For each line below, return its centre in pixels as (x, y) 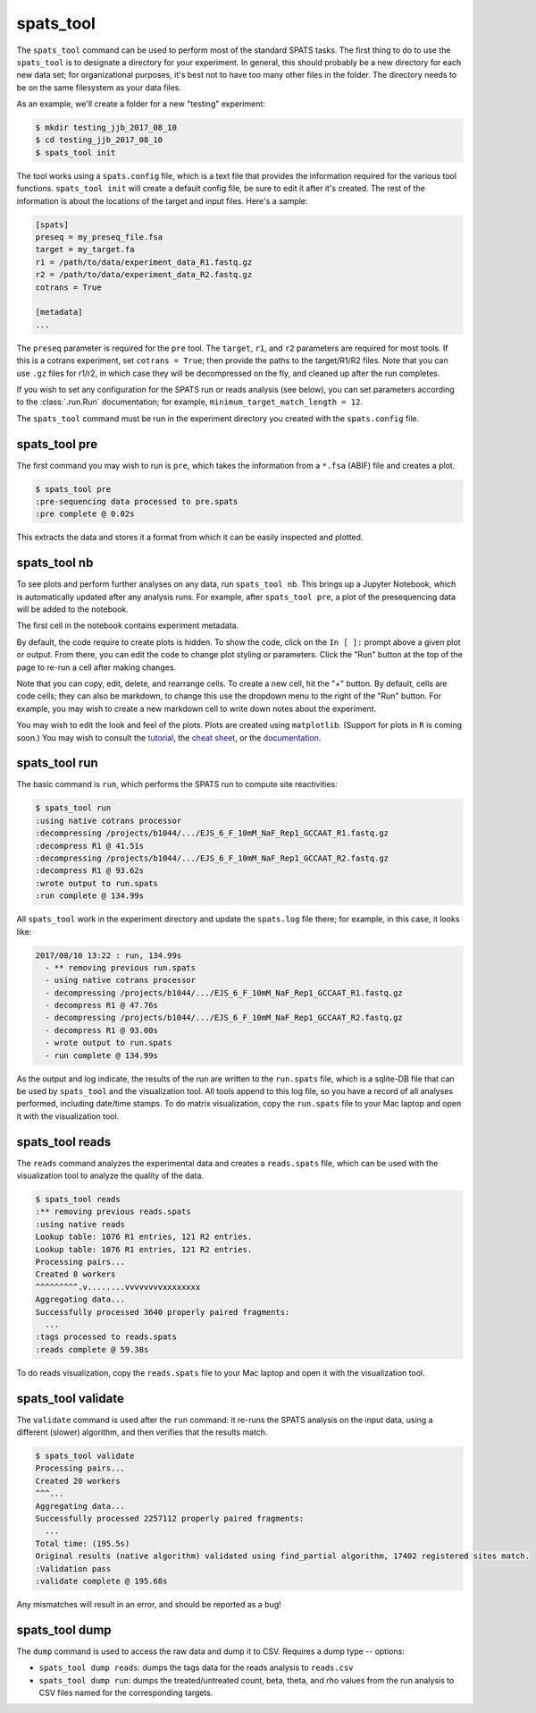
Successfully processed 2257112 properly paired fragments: (170, 1518)
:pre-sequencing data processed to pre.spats (137, 501)
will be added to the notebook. (72, 609)
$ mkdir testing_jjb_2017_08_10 (106, 128)
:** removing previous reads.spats (113, 1212)
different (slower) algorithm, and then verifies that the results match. (142, 1432)
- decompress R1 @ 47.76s (101, 1005)
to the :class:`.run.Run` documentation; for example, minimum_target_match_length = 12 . (190, 402)
